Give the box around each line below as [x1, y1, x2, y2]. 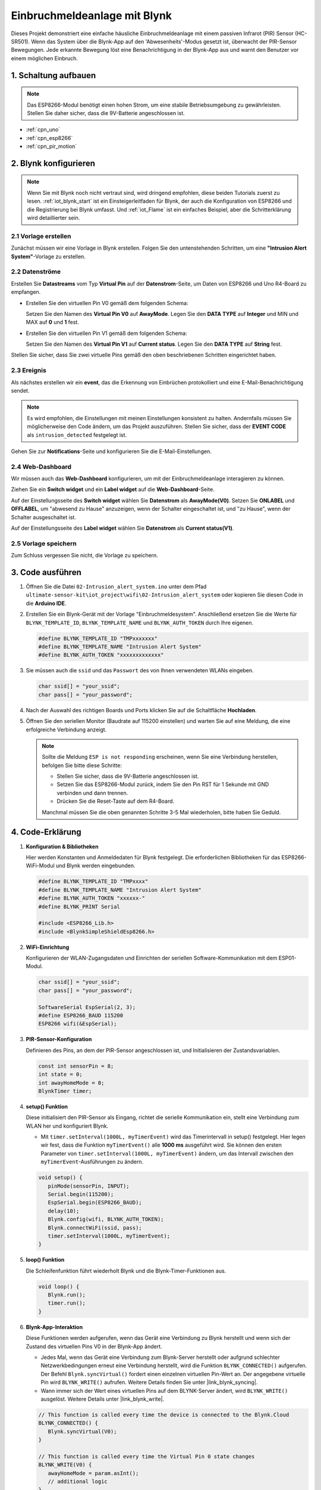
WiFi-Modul [26, 862, 55, 870]
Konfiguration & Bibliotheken [26, 843, 99, 850]
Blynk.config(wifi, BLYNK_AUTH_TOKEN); [48, 1216, 164, 1223]
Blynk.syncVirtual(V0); [48, 1428, 117, 1435]
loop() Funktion [26, 1256, 65, 1264]
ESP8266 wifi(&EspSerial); [38, 1020, 117, 1028]
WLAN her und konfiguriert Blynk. [26, 1122, 109, 1129]
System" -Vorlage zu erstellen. [11, 253, 86, 260]
